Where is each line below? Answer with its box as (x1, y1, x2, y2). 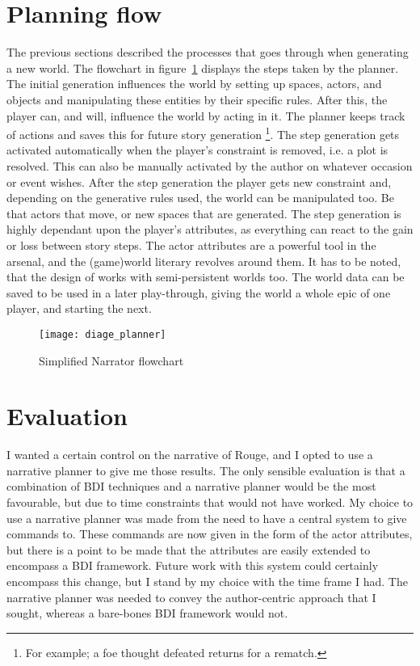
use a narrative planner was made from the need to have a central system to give (6, 509, 407, 526)
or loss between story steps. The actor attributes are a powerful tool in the (6, 236, 376, 253)
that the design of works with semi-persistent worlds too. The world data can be (6, 268, 405, 285)
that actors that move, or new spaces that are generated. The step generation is (6, 204, 401, 221)
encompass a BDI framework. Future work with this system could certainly (6, 557, 379, 574)
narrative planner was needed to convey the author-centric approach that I (6, 588, 376, 605)
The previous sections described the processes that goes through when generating (6, 44, 409, 61)
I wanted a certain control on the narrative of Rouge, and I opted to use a (6, 446, 373, 463)
